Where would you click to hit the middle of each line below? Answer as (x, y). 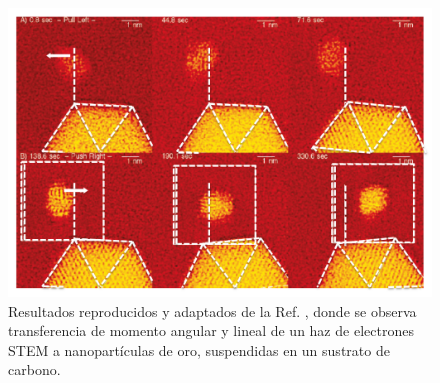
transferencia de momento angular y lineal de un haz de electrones (211, 330)
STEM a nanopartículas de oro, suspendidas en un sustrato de (199, 349)
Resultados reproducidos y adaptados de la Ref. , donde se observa (212, 310)
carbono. (34, 369)
